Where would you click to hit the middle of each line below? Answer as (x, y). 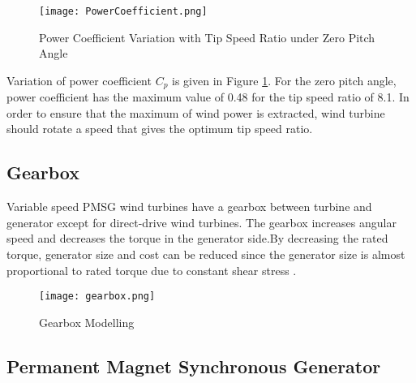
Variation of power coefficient (79, 80)
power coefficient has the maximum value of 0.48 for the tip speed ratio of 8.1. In (208, 97)
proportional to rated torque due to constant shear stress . (152, 270)
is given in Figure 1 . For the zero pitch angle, (284, 80)
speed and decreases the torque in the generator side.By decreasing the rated (197, 238)
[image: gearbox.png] (97, 297)
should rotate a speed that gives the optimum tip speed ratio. (160, 129)
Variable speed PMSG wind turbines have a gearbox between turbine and (189, 207)
